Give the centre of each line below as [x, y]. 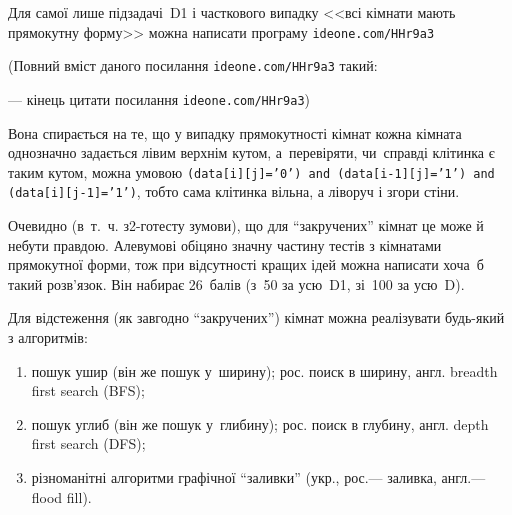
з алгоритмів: [48, 337]
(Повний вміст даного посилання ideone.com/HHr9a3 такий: [193, 65]
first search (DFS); [88, 443]
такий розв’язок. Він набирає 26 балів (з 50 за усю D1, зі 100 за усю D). [236, 283]
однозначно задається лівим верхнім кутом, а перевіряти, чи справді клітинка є [251, 152]
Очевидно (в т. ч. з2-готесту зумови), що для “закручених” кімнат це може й [246, 225]
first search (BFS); [88, 390]
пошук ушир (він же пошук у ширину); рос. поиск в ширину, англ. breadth [264, 370]
